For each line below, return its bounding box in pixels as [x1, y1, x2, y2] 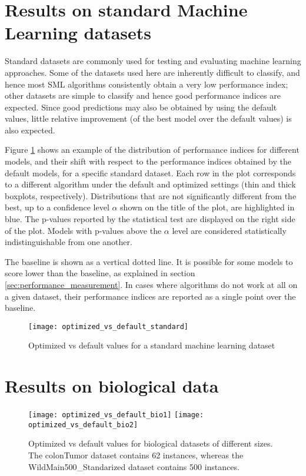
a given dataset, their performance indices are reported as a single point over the [5, 290, 296, 302]
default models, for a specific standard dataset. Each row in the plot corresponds [5, 166, 296, 179]
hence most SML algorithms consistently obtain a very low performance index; [5, 78, 288, 90]
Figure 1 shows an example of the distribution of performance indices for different [5, 143, 300, 156]
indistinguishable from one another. [5, 236, 132, 248]
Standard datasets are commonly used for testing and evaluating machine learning [5, 55, 301, 67]
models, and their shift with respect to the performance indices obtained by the [5, 155, 291, 167]
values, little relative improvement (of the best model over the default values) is [5, 112, 292, 125]
